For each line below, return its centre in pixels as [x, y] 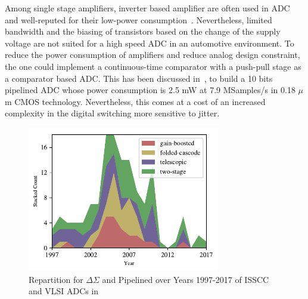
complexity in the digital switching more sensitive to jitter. [112, 113]
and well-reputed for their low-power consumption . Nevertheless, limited [139, 19]
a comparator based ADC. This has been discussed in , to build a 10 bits [139, 78]
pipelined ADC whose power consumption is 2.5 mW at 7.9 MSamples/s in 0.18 [150, 90]
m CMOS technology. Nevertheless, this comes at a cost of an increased [135, 101]
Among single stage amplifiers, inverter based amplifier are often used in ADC [147, 8]
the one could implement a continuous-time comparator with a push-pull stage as [153, 66]
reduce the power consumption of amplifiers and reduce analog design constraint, [153, 55]
